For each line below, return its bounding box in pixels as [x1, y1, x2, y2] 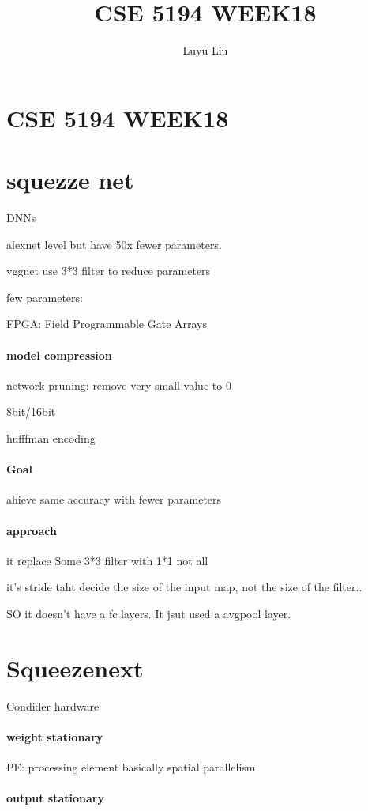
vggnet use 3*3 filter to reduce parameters [6, 262, 211, 279]
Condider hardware [6, 697, 100, 714]
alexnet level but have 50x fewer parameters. [6, 236, 222, 252]
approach [6, 522, 57, 538]
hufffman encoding [6, 429, 96, 446]
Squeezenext [6, 651, 144, 684]
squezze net [6, 164, 134, 196]
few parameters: [6, 289, 83, 305]
